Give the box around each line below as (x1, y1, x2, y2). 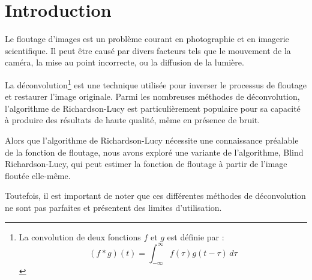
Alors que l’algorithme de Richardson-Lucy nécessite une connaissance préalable (5, 133, 299, 146)
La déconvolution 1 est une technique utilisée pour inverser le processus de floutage (5, 76, 307, 91)
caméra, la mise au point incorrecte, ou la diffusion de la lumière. (5, 56, 244, 68)
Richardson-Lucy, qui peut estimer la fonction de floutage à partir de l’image (5, 157, 287, 170)
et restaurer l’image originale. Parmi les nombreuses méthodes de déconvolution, (5, 90, 300, 103)
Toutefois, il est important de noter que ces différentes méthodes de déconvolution (5, 189, 306, 202)
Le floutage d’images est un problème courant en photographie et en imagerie (5, 32, 289, 45)
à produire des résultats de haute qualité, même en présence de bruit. (5, 114, 260, 126)
